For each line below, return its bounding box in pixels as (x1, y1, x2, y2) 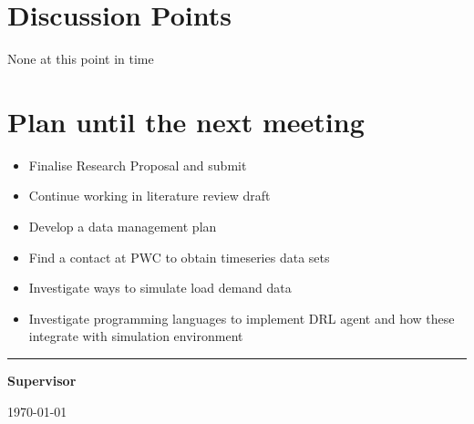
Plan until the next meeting (7, 102, 365, 140)
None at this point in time (7, 49, 154, 68)
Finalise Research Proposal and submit (28, 155, 247, 174)
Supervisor (7, 371, 77, 389)
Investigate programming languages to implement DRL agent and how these (28, 308, 455, 327)
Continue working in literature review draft (28, 186, 271, 205)
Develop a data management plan (28, 217, 217, 236)
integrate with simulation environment (28, 326, 243, 346)
